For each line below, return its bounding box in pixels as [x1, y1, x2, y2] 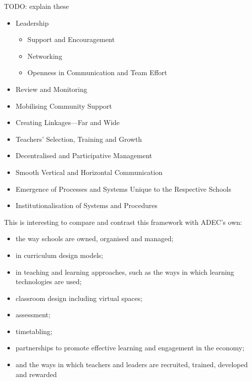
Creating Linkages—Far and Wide [15, 117, 120, 127]
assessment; [15, 309, 50, 320]
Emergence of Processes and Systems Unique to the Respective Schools [15, 183, 231, 194]
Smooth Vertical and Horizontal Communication [15, 167, 163, 177]
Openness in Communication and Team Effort [27, 67, 167, 78]
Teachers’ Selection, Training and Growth [15, 133, 142, 144]
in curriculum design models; [15, 250, 103, 260]
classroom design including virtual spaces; [15, 293, 143, 303]
